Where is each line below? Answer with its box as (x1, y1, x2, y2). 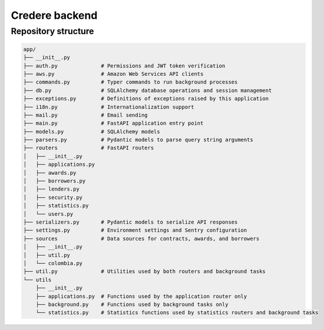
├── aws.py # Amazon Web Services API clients (23, 71, 204, 77)
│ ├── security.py (23, 194, 82, 201)
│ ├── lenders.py (23, 186, 80, 192)
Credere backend (11, 9, 98, 22)
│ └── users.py (23, 211, 74, 217)
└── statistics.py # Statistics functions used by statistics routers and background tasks (35, 309, 319, 316)
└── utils (23, 276, 52, 283)
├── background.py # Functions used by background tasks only (35, 301, 229, 308)
